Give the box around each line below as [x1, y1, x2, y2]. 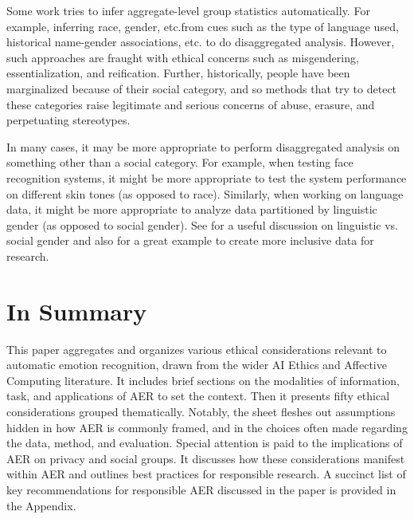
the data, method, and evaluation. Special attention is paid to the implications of [6, 434, 403, 451]
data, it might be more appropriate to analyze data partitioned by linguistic [6, 201, 377, 218]
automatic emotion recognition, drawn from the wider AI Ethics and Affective [6, 356, 387, 373]
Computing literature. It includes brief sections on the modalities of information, [6, 372, 400, 388]
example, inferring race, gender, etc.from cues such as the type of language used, [6, 18, 399, 34]
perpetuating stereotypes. [6, 112, 131, 128]
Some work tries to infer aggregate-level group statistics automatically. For [6, 2, 370, 18]
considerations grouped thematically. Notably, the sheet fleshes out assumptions [6, 403, 396, 419]
